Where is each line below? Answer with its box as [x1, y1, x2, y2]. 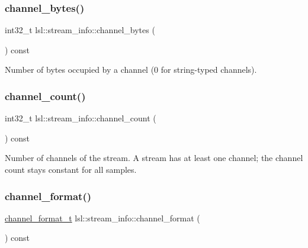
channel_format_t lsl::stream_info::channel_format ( [5, 211, 200, 224]
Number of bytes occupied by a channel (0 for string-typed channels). [5, 63, 257, 76]
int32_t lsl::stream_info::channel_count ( [5, 112, 156, 124]
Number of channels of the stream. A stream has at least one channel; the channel [5, 152, 303, 164]
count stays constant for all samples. [5, 163, 137, 175]
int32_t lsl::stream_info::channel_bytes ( [5, 24, 155, 36]
